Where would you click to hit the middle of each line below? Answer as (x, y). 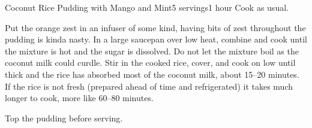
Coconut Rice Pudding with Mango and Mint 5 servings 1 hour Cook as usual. (147, 7)
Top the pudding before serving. (64, 118)
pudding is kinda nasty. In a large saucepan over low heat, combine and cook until (156, 39)
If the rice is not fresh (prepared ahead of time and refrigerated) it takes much (149, 86)
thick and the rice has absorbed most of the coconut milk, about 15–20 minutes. (152, 74)
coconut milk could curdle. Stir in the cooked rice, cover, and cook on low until (150, 63)
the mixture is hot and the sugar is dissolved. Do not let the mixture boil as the (152, 51)
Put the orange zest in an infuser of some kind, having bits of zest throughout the (155, 27)
